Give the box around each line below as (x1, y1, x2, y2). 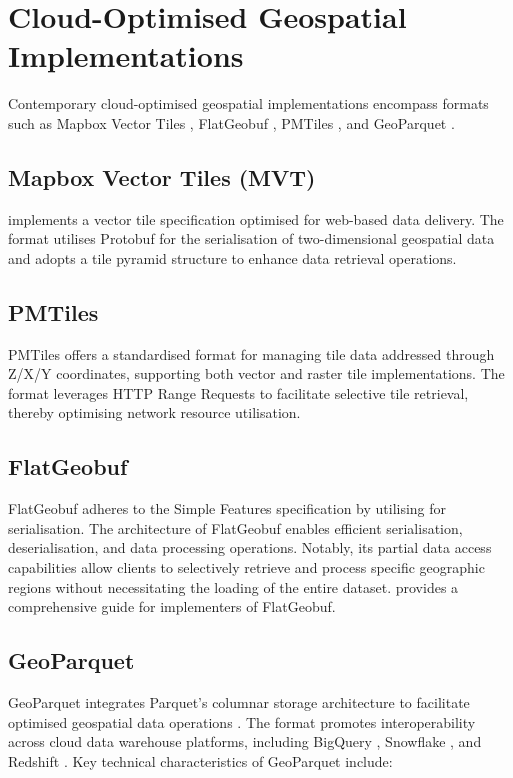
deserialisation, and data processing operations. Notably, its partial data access (8, 537, 492, 558)
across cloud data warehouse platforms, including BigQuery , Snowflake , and (8, 731, 482, 752)
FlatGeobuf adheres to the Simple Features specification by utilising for (8, 498, 447, 519)
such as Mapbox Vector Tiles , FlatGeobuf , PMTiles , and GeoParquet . (8, 112, 455, 133)
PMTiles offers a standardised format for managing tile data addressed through (8, 343, 495, 364)
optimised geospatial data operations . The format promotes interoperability (8, 711, 476, 732)
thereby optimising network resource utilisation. (8, 402, 301, 423)
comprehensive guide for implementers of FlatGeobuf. (8, 596, 336, 617)
